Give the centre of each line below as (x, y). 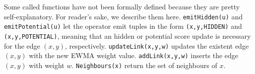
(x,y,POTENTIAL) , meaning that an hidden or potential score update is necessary (127, 36)
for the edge (22, 45)
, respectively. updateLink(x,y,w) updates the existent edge (157, 45)
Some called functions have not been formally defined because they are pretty (122, 6)
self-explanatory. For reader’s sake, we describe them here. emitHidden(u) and (124, 16)
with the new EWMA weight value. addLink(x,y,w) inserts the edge (134, 55)
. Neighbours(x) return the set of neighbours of (144, 65)
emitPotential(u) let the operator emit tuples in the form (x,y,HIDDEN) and (123, 26)
